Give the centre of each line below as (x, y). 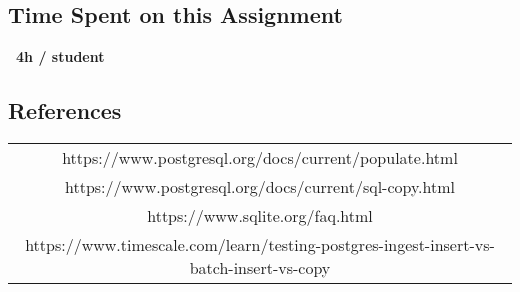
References (65, 110)
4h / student (60, 56)
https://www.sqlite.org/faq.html (260, 215)
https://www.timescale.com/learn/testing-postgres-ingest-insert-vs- (260, 244)
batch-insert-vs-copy (260, 267)
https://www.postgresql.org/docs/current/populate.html (260, 157)
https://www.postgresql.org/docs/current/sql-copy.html (260, 186)
